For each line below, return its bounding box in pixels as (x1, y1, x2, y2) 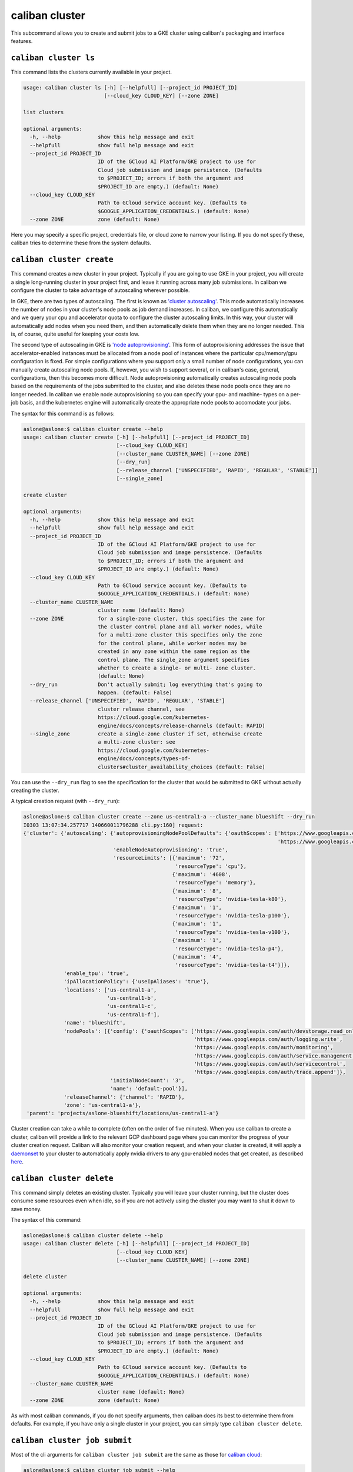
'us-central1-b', (106, 994, 157, 1001)
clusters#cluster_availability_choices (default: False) (97, 763, 266, 770)
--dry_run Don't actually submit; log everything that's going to (29, 681, 262, 688)
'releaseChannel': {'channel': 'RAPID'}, (64, 1093, 185, 1100)
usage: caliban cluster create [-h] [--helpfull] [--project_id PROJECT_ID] (23, 433, 250, 440)
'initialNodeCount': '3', (109, 1077, 185, 1083)
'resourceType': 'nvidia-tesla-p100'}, (175, 913, 291, 919)
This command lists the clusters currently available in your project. (11, 68, 172, 75)
